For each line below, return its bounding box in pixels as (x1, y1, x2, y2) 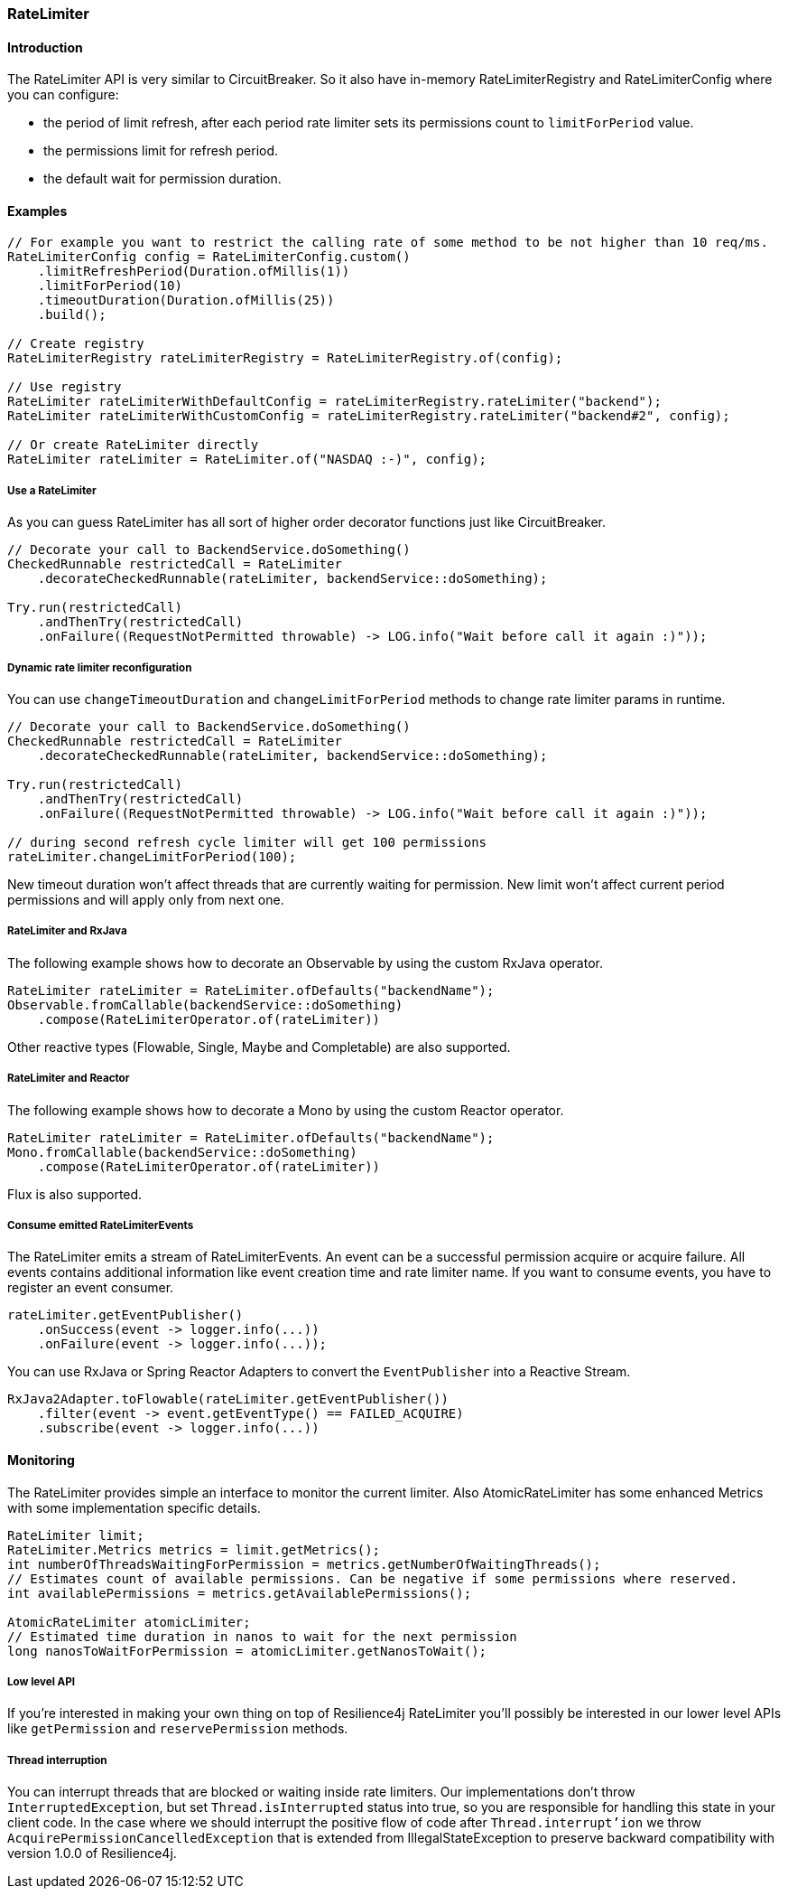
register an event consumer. (7, 1280, 174, 1296)
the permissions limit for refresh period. (43, 143, 279, 159)
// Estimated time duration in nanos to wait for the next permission (7, 1628, 517, 1644)
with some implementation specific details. (7, 1499, 261, 1516)
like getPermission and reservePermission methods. (7, 1721, 348, 1737)
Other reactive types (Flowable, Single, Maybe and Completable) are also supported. (7, 1038, 511, 1055)
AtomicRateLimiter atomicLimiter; (7, 1614, 251, 1629)
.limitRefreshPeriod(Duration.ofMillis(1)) (37, 264, 350, 279)
